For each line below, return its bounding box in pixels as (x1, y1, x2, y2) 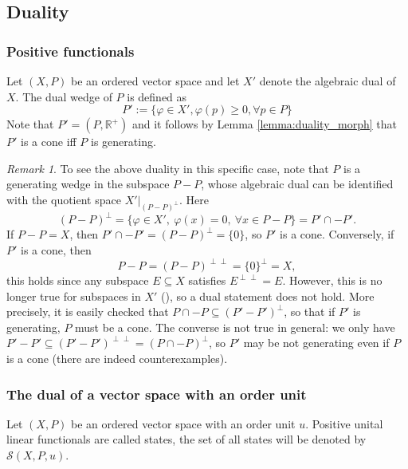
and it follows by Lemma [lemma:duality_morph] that (131, 116, 397, 132)
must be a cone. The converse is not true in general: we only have (75, 318, 395, 335)
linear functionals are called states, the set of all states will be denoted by (6, 431, 367, 447)
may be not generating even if (243, 334, 390, 351)
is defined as (127, 88, 187, 104)
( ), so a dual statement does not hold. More (161, 287, 375, 304)
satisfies (188, 272, 226, 289)
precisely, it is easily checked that (6, 303, 169, 320)
